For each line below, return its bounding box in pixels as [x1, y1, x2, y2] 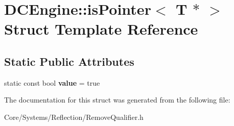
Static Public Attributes [4, 53, 134, 69]
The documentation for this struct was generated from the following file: [4, 94, 230, 105]
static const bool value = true [4, 77, 100, 88]
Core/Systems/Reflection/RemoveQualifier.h [4, 111, 144, 122]
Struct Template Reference [4, 18, 198, 39]
